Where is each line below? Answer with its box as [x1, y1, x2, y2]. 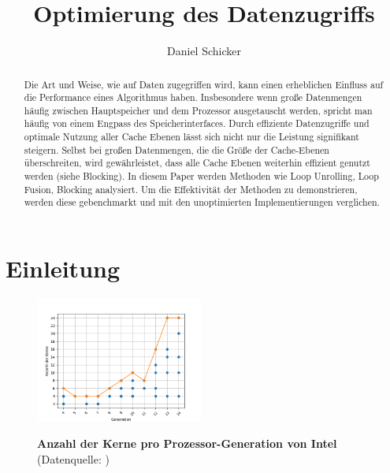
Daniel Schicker [167, 43, 241, 59]
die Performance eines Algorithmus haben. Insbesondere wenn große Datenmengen [24, 91, 362, 104]
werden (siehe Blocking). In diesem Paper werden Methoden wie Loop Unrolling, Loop [24, 169, 379, 183]
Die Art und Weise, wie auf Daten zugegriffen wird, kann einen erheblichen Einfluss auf [24, 77, 384, 91]
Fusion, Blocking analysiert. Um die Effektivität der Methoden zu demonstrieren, [24, 182, 358, 196]
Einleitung [6, 252, 121, 285]
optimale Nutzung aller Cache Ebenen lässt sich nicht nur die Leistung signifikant [24, 130, 359, 143]
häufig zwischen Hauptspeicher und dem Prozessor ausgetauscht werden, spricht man [24, 103, 373, 117]
